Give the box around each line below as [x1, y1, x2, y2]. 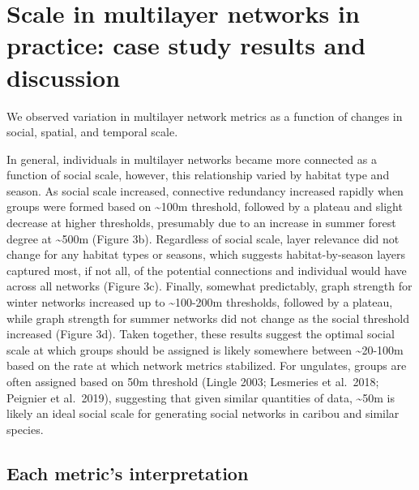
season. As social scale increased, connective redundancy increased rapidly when [6, 182, 404, 199]
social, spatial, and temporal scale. [6, 123, 178, 140]
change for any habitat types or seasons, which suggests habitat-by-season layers [6, 246, 406, 263]
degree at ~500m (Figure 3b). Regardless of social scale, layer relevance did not [6, 230, 400, 247]
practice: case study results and [6, 28, 366, 62]
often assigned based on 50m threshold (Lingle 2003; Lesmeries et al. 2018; [6, 373, 379, 389]
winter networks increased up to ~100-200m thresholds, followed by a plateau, [6, 294, 393, 311]
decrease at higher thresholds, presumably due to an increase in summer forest [6, 214, 396, 231]
